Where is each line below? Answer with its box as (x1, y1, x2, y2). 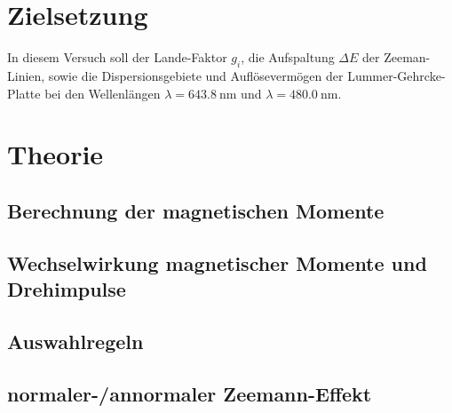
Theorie (7, 136, 104, 172)
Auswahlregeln (7, 327, 144, 354)
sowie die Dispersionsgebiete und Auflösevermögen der (48, 66, 344, 84)
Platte (7, 83, 41, 102)
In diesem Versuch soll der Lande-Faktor (7, 48, 227, 67)
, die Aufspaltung (241, 48, 335, 67)
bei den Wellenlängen (44, 83, 161, 102)
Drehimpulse (7, 275, 126, 303)
